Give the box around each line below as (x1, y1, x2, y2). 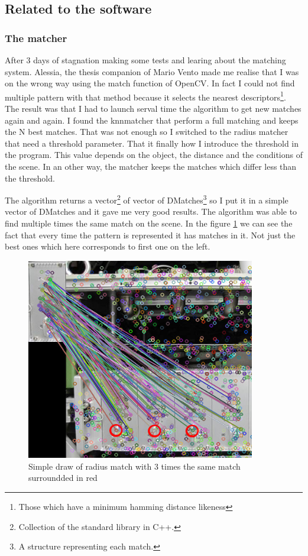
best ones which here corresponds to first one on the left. (5, 240, 210, 253)
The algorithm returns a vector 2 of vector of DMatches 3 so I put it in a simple (5, 192, 288, 206)
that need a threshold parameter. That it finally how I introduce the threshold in (5, 137, 299, 149)
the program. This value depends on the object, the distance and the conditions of (5, 148, 303, 161)
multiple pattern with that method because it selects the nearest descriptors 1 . (5, 89, 286, 103)
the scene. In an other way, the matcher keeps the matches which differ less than (5, 160, 297, 172)
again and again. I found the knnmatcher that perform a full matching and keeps (5, 114, 299, 126)
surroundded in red (28, 471, 98, 484)
